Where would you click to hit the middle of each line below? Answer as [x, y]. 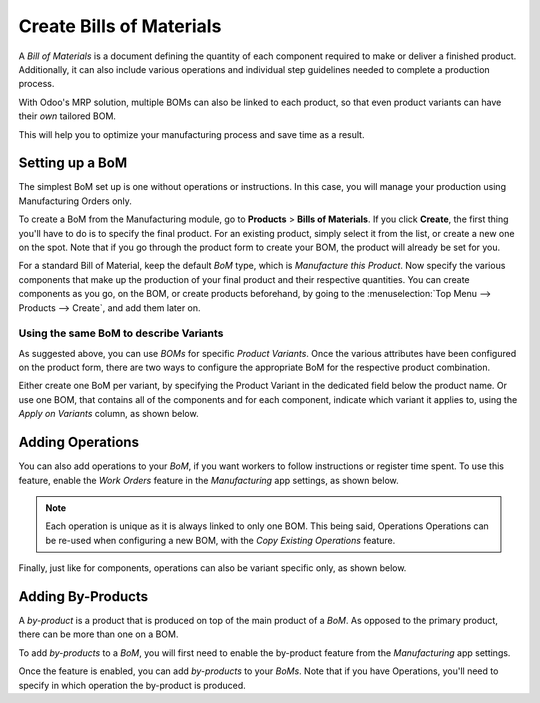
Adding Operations [79, 442]
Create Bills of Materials [120, 26]
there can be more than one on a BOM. [98, 634]
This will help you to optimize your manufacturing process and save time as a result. [191, 134]
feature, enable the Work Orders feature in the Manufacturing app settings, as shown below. [208, 480]
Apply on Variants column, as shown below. [108, 414]
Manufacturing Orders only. [75, 201]
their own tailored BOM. [67, 116]
